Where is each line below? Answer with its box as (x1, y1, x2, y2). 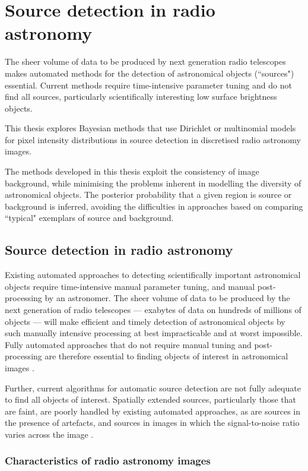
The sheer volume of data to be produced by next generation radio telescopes (5, 55, 286, 68)
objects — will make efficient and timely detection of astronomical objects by (5, 315, 285, 327)
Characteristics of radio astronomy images (5, 453, 211, 468)
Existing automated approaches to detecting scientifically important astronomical (5, 268, 301, 281)
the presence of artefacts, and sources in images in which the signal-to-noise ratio (5, 416, 300, 429)
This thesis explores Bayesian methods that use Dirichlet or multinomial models (5, 122, 296, 134)
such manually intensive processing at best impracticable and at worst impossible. (5, 327, 303, 339)
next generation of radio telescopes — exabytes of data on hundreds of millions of (5, 304, 301, 316)
